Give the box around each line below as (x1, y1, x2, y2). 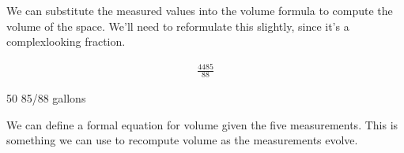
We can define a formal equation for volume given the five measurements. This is (6, 116, 398, 132)
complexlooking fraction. (6, 33, 126, 50)
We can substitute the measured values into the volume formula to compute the (6, 2, 393, 18)
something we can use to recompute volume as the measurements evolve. (6, 132, 358, 148)
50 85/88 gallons (6, 90, 86, 106)
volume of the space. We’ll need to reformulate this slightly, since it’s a (6, 17, 349, 34)
